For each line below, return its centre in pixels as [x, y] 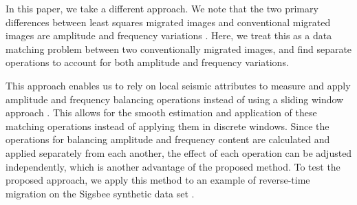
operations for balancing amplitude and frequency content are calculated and [168, 139]
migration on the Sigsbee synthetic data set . [100, 193]
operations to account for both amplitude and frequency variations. [147, 62]
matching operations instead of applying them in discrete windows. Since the [167, 126]
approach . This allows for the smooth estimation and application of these [161, 112]
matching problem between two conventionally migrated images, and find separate [179, 48]
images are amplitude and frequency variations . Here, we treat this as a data [169, 35]
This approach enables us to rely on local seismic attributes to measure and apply [178, 85]
